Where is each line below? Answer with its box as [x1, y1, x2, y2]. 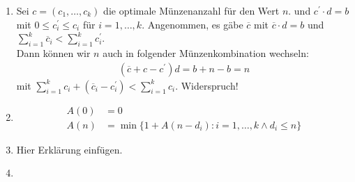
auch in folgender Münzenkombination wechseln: [103, 45, 309, 60]
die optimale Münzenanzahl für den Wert [103, 3, 280, 17]
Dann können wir [16, 45, 91, 60]
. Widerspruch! [175, 78, 239, 92]
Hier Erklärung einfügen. [16, 142, 123, 156]
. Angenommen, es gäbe [142, 17, 243, 31]
